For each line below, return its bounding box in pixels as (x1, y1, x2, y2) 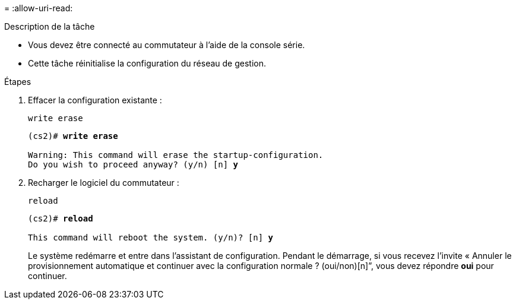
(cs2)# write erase (28, 131, 118, 141)
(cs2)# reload (28, 214, 93, 223)
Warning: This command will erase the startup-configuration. (28, 150, 324, 160)
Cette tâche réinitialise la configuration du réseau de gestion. (28, 58, 266, 68)
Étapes (4, 77, 31, 87)
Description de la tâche (4, 21, 95, 31)
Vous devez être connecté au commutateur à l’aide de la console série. (28, 40, 305, 50)
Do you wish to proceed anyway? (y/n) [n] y (28, 160, 239, 169)
